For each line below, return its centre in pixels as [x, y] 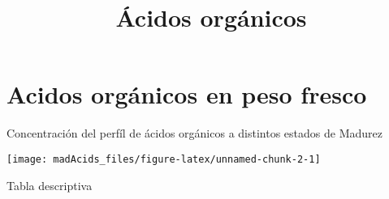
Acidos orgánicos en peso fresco [187, 94]
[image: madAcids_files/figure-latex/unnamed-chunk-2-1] [164, 159]
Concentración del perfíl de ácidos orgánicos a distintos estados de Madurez [194, 133]
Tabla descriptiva [50, 185]
